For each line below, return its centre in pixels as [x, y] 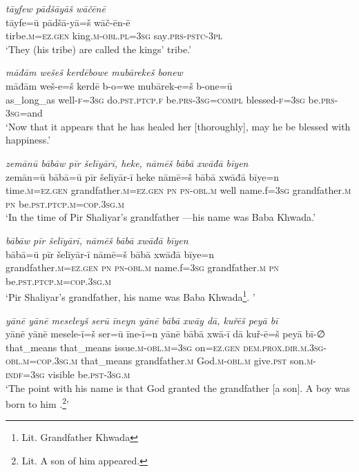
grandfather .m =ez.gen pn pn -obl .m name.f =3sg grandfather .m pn [142, 267]
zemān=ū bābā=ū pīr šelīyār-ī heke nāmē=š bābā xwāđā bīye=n [143, 176]
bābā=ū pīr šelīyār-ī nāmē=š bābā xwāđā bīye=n [110, 254]
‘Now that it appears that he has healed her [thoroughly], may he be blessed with [178, 126]
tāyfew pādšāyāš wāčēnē [56, 8]
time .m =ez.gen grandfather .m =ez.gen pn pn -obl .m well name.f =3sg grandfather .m [178, 190]
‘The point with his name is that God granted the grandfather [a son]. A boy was [178, 387]
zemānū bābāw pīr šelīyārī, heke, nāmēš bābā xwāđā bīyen [127, 163]
